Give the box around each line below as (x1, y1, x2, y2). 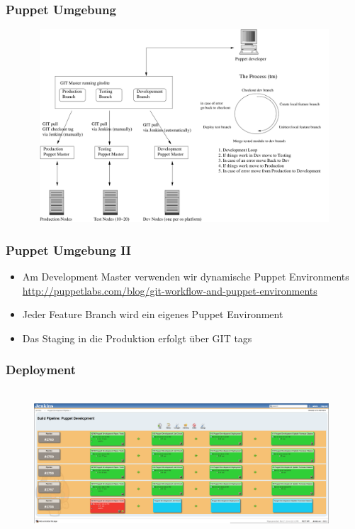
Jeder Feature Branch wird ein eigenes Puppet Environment (22, 307, 283, 322)
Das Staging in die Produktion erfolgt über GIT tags (22, 330, 252, 345)
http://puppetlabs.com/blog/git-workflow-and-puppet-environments (22, 283, 317, 298)
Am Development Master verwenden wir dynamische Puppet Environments (22, 269, 349, 284)
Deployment (6, 361, 77, 378)
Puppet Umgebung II (6, 241, 131, 258)
